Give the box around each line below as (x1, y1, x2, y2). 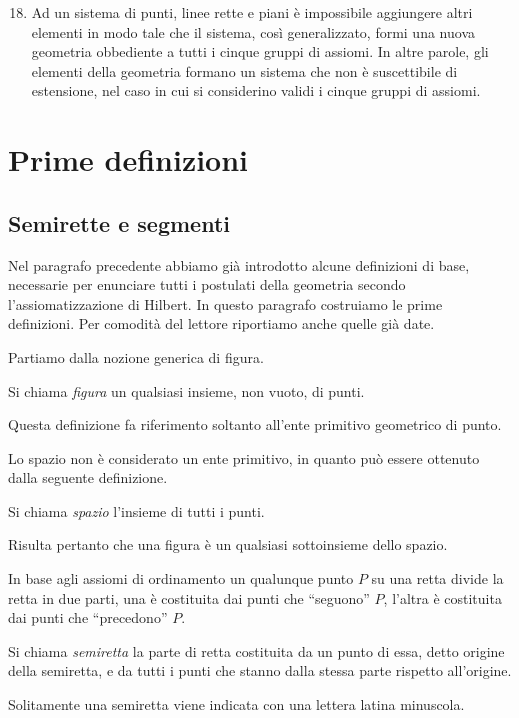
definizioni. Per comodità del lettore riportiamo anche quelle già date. (8, 313, 435, 334)
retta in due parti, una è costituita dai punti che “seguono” (8, 587, 370, 608)
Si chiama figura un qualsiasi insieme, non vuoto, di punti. (8, 380, 365, 401)
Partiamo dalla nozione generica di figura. (8, 346, 264, 367)
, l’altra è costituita (383, 587, 502, 608)
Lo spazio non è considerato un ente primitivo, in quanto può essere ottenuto (8, 447, 480, 468)
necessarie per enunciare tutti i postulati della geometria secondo (8, 274, 406, 295)
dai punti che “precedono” (8, 607, 168, 628)
